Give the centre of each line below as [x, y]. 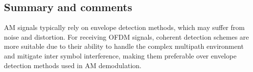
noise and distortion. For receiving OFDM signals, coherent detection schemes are [126, 36]
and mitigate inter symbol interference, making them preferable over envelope [120, 55]
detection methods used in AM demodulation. [73, 65]
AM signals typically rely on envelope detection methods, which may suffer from [124, 27]
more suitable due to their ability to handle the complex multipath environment [124, 46]
